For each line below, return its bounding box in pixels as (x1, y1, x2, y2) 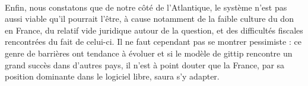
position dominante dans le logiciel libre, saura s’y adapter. (5, 70, 220, 82)
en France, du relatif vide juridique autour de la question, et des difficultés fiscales (5, 24, 303, 36)
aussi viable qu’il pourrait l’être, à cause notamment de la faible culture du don (5, 12, 294, 25)
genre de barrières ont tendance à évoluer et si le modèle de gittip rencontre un (5, 47, 293, 59)
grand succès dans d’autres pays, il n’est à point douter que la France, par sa (5, 58, 285, 71)
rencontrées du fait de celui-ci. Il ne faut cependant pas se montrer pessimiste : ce (5, 35, 301, 48)
